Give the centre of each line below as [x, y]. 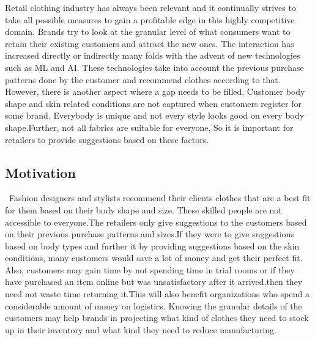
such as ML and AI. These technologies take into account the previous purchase [154, 67]
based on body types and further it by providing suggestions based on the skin [152, 246]
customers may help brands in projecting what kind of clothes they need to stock [157, 318]
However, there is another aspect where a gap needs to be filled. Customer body [155, 91]
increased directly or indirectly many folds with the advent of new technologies [153, 55]
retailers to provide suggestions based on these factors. [107, 139]
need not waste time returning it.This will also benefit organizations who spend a [157, 294]
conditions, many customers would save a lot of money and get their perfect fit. [154, 258]
